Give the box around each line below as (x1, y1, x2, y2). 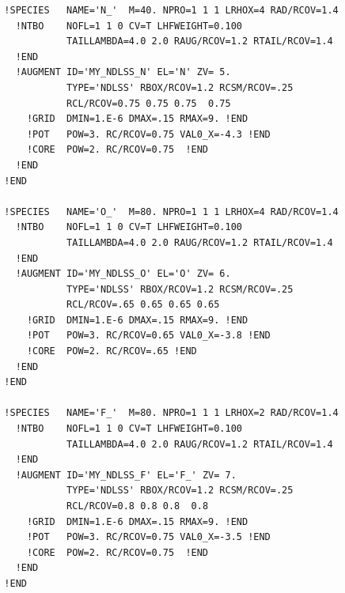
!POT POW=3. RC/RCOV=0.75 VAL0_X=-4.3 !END (26, 128, 271, 140)
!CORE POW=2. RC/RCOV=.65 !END (26, 346, 197, 357)
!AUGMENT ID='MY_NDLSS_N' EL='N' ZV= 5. (15, 66, 231, 78)
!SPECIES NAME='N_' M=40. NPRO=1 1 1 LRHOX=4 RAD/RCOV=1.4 (4, 5, 339, 16)
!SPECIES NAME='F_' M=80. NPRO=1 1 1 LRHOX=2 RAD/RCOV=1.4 (4, 407, 339, 419)
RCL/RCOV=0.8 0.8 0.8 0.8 (66, 500, 209, 512)
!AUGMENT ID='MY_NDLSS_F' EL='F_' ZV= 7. (15, 469, 237, 481)
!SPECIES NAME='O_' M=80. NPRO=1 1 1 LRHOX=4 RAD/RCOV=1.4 (4, 206, 339, 217)
